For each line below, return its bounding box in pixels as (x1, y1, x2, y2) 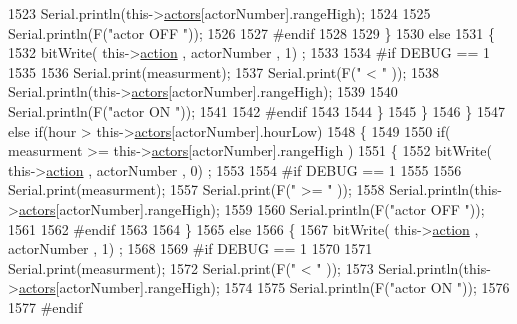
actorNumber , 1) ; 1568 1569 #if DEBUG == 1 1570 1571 (8, 238, 373, 259)
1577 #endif (8, 296, 83, 317)
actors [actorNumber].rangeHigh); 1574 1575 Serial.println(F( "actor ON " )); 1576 (18, 277, 510, 298)
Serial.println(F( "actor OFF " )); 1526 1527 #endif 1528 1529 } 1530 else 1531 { (8, 22, 495, 43)
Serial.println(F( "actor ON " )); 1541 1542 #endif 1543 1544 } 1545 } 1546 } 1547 (8, 100, 505, 121)
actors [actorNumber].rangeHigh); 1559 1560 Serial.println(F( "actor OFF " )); (18, 198, 485, 219)
